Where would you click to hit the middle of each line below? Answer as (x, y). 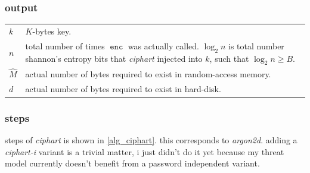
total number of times (65, 45)
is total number (256, 45)
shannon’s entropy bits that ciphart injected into (114, 58)
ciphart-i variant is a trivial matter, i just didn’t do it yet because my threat (145, 151)
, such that (229, 58)
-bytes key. (52, 31)
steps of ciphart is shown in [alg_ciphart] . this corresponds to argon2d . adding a (151, 140)
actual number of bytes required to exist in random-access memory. (148, 73)
